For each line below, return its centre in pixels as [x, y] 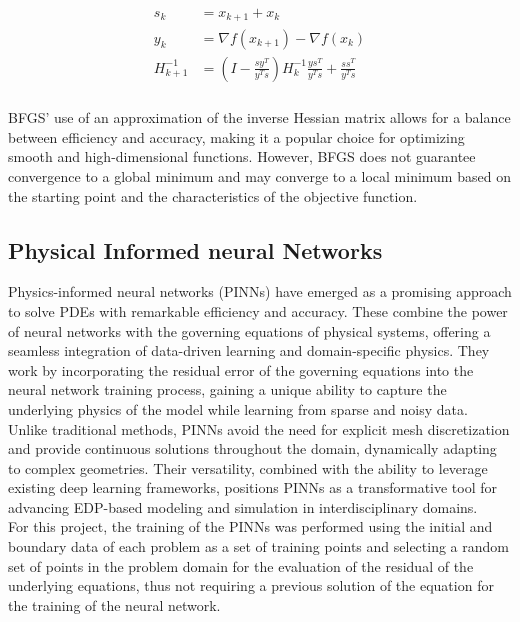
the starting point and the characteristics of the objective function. [213, 195]
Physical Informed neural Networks [195, 249]
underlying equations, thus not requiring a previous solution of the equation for [251, 585]
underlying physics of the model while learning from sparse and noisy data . [238, 408]
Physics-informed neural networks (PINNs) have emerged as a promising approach [260, 291]
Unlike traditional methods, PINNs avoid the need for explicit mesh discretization [259, 428]
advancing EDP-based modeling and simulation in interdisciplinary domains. [243, 506]
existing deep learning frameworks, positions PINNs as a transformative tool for [253, 487]
